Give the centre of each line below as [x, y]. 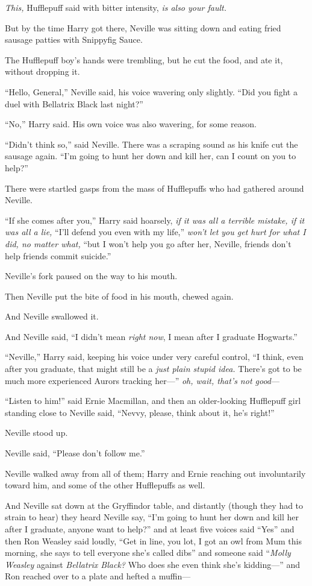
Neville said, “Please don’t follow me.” [75, 453]
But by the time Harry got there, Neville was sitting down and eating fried [143, 27]
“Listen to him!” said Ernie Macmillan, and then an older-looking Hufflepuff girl [153, 401]
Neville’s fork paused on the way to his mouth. [91, 276]
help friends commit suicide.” [58, 255]
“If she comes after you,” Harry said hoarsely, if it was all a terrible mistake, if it [155, 220]
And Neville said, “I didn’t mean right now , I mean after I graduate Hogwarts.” [151, 336]
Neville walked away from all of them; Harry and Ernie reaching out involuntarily [155, 473]
